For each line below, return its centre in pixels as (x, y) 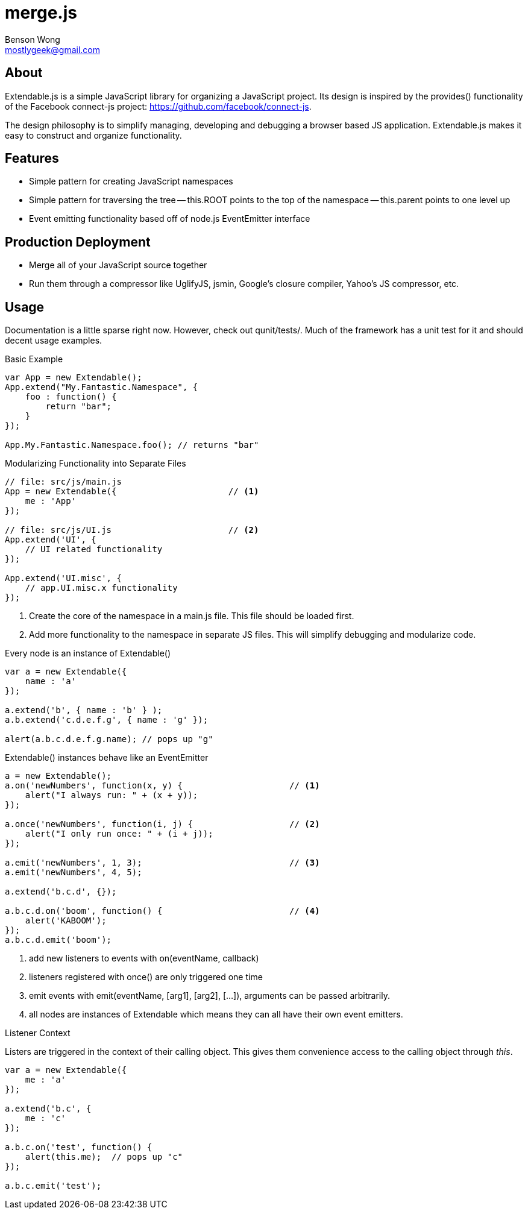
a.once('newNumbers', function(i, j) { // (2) (162, 824)
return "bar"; (79, 407)
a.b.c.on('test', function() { (79, 1147)
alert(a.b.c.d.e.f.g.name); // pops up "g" (109, 739)
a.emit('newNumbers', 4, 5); (74, 873)
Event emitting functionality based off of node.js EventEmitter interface (170, 219)
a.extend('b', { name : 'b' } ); (84, 710)
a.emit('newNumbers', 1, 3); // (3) (162, 863)
